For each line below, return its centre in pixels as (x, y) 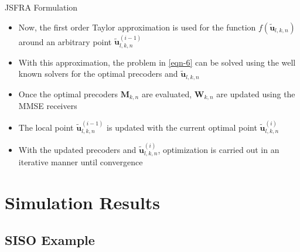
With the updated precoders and (77, 149)
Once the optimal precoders (68, 93)
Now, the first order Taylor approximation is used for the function (137, 27)
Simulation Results (83, 202)
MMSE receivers (48, 106)
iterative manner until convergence (81, 162)
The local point (46, 127)
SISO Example (50, 239)
